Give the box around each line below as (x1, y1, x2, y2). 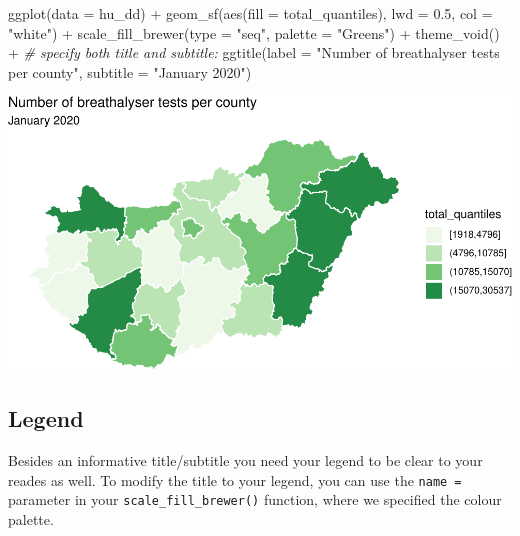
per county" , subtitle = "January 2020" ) (8, 61, 252, 82)
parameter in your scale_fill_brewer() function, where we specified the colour (8, 489, 502, 510)
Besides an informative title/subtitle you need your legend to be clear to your (8, 450, 483, 471)
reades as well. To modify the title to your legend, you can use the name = (8, 469, 462, 490)
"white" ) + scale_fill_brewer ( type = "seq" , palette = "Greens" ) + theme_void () (8, 22, 500, 43)
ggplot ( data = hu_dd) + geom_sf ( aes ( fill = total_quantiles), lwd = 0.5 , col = (8, 3, 493, 23)
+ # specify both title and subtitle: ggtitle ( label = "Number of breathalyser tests (8, 42, 500, 63)
